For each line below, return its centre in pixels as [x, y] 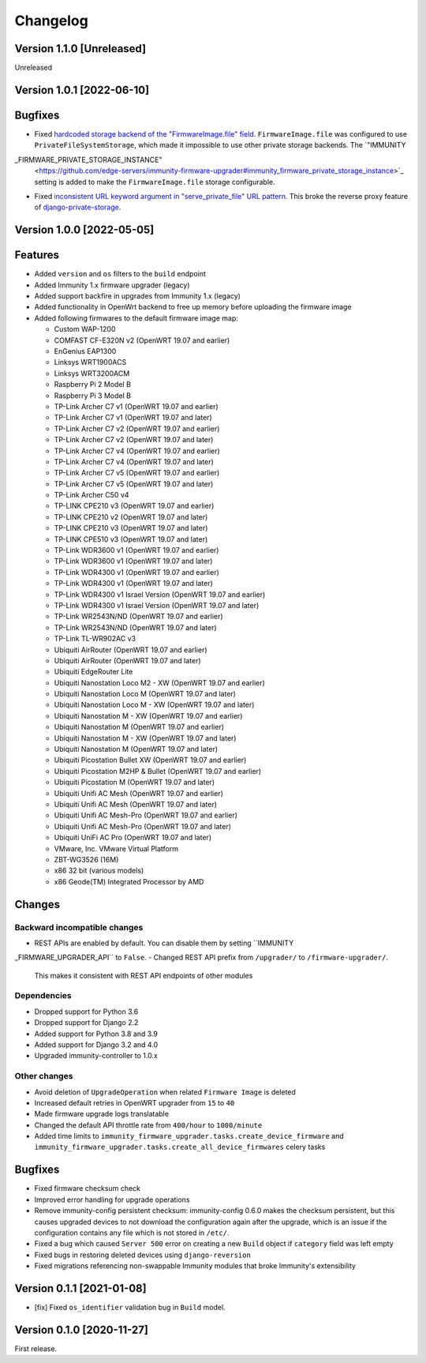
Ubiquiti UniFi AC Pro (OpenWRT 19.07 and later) [133, 838]
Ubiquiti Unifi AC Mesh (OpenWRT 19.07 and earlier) [139, 793]
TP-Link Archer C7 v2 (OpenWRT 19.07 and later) [134, 440]
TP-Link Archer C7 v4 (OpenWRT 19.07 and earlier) [137, 451]
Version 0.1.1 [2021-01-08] [80, 1288]
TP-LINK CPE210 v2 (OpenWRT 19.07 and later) [131, 516]
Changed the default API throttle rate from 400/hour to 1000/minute [148, 1125]
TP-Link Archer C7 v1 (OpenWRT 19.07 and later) [133, 418]
